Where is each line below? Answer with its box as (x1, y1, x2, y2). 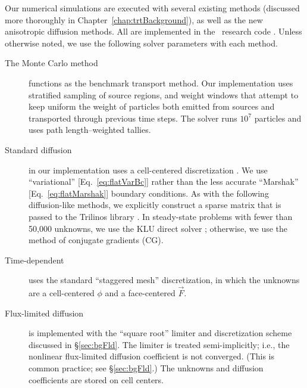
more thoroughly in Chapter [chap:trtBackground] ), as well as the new (5, 13, 263, 26)
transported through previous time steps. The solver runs (29, 111, 237, 124)
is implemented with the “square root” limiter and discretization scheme (29, 327, 292, 339)
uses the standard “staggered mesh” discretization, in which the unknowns (29, 274, 300, 286)
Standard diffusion (5, 143, 72, 156)
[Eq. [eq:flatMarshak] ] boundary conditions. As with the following (29, 187, 269, 199)
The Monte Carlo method (5, 57, 98, 69)
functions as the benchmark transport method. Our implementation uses (29, 76, 293, 89)
